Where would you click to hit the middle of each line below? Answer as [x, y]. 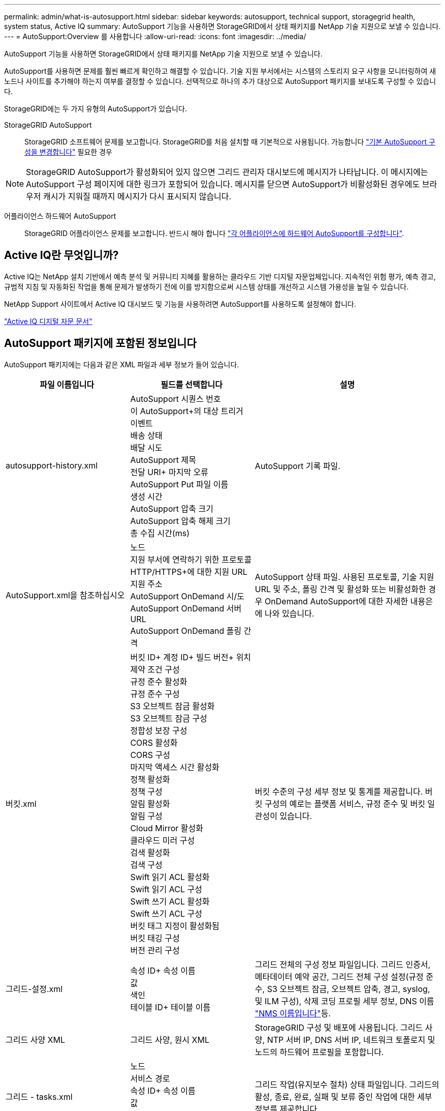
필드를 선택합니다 [192, 384]
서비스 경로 [150, 1078]
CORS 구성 [150, 755]
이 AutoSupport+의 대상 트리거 [187, 411]
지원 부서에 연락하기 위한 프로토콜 [191, 559]
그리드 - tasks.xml [39, 1097]
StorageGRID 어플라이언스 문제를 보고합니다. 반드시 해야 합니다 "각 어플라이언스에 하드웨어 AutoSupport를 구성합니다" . [214, 233]
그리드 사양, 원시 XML [170, 1040]
